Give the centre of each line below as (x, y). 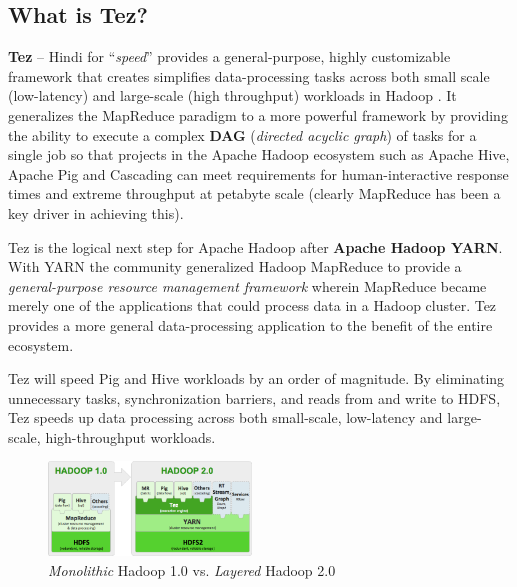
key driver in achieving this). (96, 212)
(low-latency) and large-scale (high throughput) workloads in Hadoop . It (232, 95)
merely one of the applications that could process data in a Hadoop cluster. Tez (252, 305)
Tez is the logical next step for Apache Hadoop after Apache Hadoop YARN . (255, 246)
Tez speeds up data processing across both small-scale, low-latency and (225, 417)
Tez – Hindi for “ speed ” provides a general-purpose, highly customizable (229, 56)
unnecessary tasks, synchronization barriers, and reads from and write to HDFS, (254, 397)
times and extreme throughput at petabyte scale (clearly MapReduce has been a (254, 193)
